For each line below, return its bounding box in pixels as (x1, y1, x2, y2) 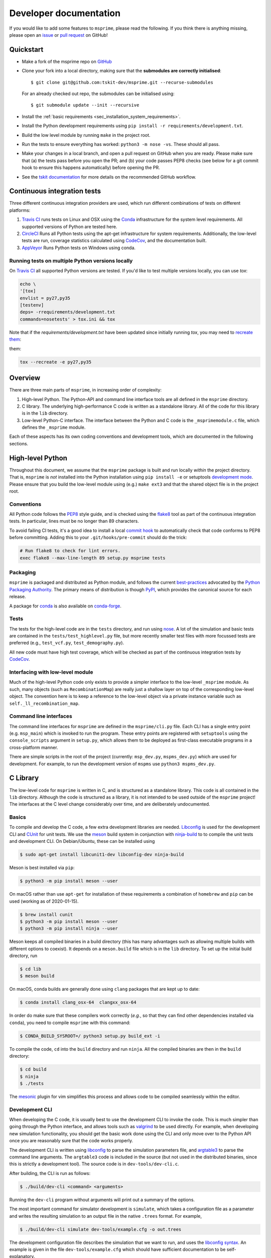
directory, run (9, 953, 38, 959)
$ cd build (20, 1067, 47, 1072)
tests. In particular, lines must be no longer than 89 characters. (9, 518, 139, 524)
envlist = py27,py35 (20, 295, 70, 301)
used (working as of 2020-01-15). (9, 898, 79, 904)
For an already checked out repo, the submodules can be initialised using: (22, 91, 175, 97)
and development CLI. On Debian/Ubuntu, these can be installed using (9, 838, 155, 844)
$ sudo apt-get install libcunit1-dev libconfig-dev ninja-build (20, 852, 184, 857)
